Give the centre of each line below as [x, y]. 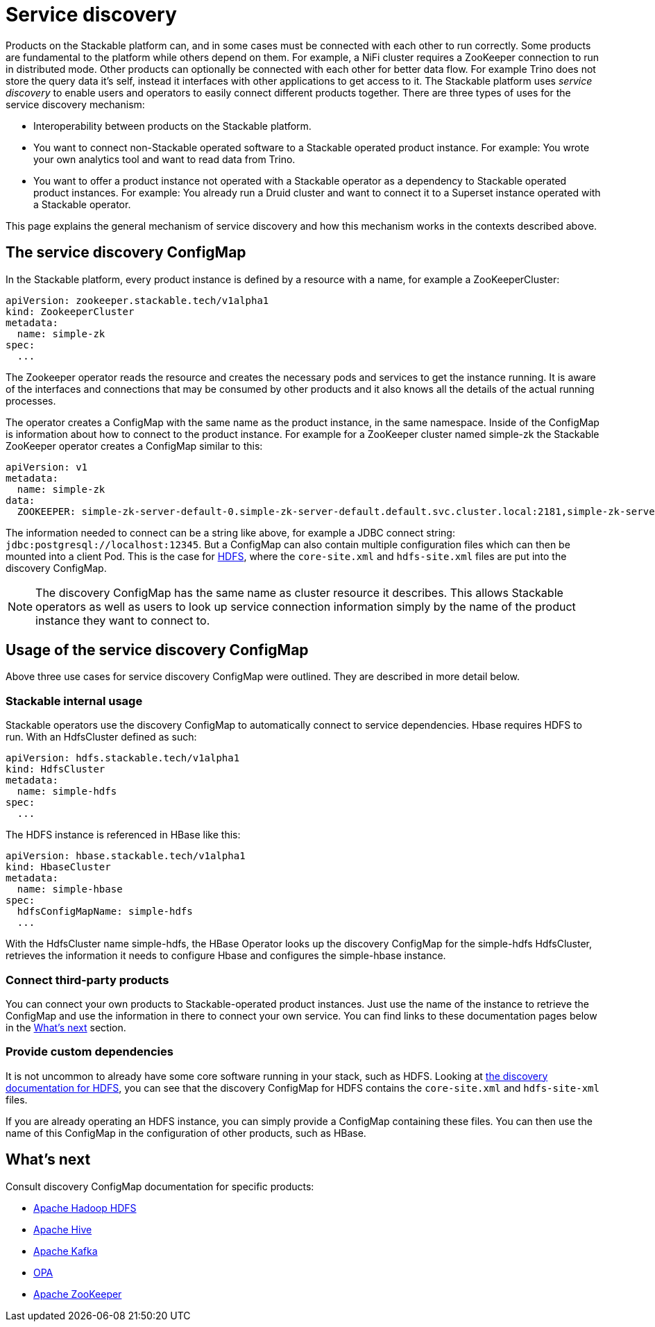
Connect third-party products [87, 980]
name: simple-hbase [70, 889]
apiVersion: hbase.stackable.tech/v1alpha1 [126, 856]
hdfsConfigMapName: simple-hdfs [105, 912]
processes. [31, 400]
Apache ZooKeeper [78, 1294]
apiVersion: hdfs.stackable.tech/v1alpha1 [123, 758]
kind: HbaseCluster [58, 867]
